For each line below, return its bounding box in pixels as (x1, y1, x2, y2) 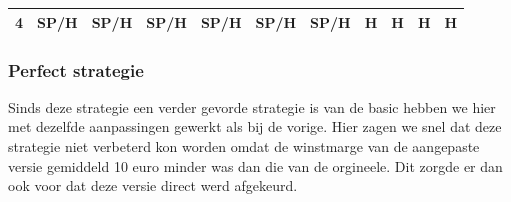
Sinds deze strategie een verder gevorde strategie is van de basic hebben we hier (8, 96, 496, 117)
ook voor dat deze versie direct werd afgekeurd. (8, 175, 298, 196)
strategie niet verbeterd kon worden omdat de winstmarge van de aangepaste (8, 136, 480, 156)
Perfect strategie (8, 57, 144, 82)
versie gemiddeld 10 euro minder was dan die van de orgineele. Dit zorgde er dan (8, 155, 503, 176)
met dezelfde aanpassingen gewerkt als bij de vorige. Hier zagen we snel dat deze (8, 116, 502, 137)
